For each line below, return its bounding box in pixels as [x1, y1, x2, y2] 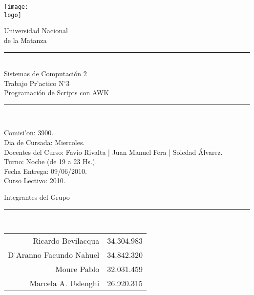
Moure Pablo [55, 263, 100, 275]
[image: [4, 3, 29, 10]
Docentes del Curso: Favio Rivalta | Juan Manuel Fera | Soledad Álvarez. [4, 147, 223, 157]
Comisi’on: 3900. [4, 127, 54, 138]
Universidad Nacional [4, 25, 68, 36]
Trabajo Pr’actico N [4, 78, 64, 88]
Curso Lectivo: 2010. [4, 175, 65, 186]
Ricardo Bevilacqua [33, 235, 100, 247]
